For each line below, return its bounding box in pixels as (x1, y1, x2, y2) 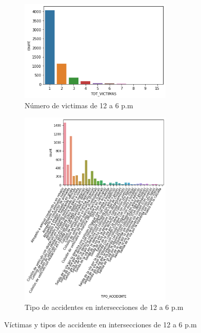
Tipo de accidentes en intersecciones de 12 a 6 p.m (25, 302, 184, 312)
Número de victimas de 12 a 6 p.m (25, 100, 133, 110)
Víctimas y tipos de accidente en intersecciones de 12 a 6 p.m (4, 319, 197, 329)
